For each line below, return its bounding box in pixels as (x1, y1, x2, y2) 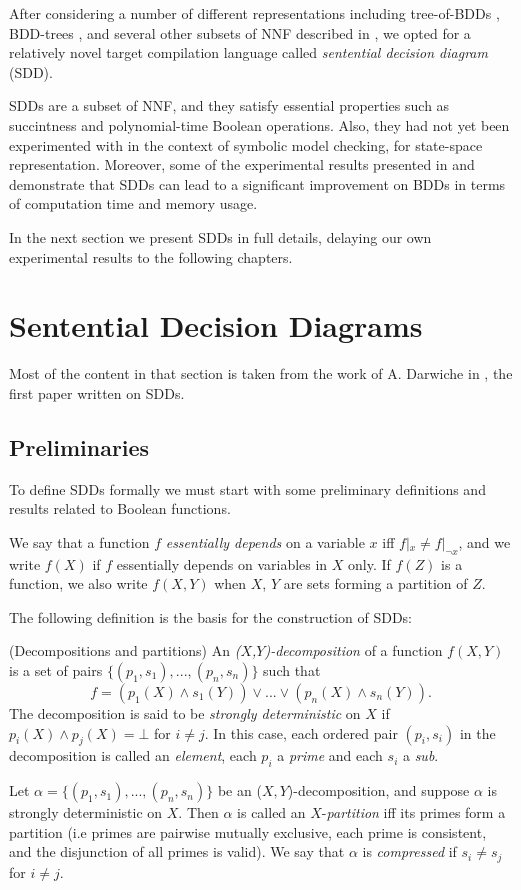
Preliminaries (9, 431, 150, 462)
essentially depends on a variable (165, 531, 365, 552)
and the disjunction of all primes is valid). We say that (9, 841, 345, 862)
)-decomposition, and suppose (287, 780, 470, 801)
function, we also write (9, 573, 148, 594)
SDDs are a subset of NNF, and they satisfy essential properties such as (9, 95, 450, 116)
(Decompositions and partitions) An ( (9, 640, 241, 661)
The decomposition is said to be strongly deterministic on (9, 703, 361, 723)
